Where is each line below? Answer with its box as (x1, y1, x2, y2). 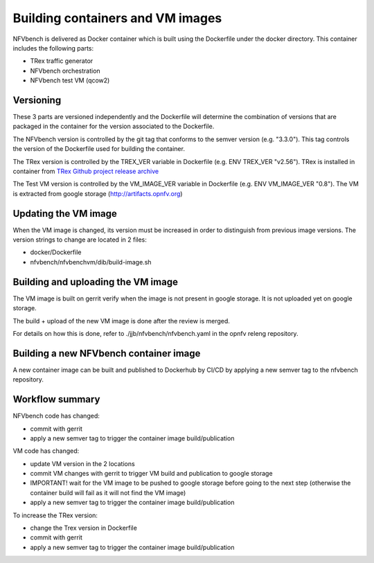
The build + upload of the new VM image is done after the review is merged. (12, 316, 230, 325)
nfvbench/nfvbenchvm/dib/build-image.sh (30, 258, 152, 266)
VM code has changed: (12, 447, 80, 455)
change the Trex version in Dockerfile (30, 524, 138, 533)
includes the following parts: (12, 44, 94, 52)
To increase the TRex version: (12, 511, 98, 519)
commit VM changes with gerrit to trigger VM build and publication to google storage (30, 470, 273, 478)
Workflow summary (12, 393, 100, 405)
